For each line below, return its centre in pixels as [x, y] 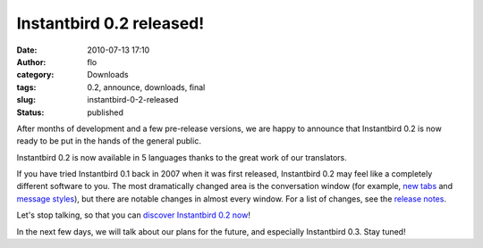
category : [35, 75]
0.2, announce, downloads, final [146, 87]
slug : [26, 100]
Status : [30, 112]
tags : [26, 87]
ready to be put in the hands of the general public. [109, 141]
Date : [27, 50]
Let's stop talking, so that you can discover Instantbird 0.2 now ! [133, 215]
